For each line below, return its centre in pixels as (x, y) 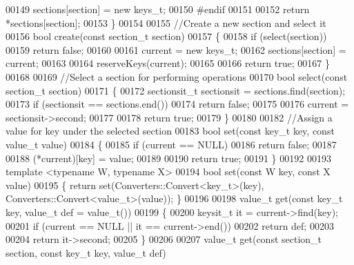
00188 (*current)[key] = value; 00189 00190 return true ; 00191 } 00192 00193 (168, 158)
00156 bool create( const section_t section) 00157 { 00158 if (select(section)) (166, 36)
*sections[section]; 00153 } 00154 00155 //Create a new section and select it (166, 22)
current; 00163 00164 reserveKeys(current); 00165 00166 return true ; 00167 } (168, 63)
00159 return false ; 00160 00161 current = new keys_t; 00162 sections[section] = (176, 49)
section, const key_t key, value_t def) (86, 252)
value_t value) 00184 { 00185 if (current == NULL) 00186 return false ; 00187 (171, 144)
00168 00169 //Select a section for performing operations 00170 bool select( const (177, 76)
